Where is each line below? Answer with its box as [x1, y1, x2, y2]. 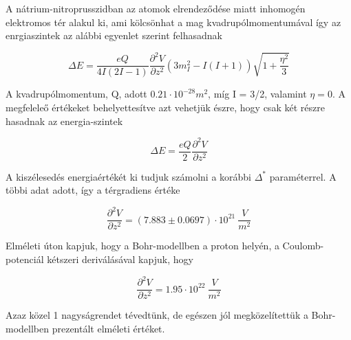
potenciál [6, 252, 44, 267]
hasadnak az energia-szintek [6, 113, 123, 128]
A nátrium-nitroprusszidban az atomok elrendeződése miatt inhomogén [6, 1, 306, 15]
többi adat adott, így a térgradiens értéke [6, 183, 180, 197]
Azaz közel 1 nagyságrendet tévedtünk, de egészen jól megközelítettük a [6, 308, 308, 322]
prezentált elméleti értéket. [52, 321, 165, 335]
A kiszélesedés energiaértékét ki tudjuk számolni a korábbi [6, 169, 252, 183]
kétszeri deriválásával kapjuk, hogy [47, 252, 193, 267]
